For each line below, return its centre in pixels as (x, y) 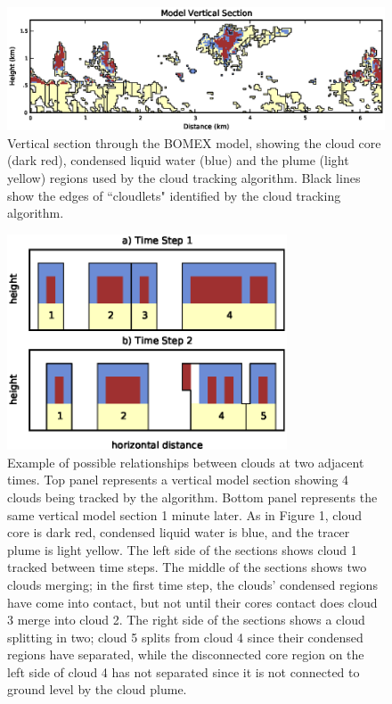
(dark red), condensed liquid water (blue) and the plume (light (178, 160)
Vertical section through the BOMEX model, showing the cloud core (194, 142)
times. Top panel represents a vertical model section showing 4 (178, 480)
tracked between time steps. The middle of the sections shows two (187, 567)
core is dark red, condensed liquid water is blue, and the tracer (179, 532)
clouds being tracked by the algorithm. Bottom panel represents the (192, 497)
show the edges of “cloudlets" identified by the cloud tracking (174, 195)
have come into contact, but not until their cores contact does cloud (192, 602)
